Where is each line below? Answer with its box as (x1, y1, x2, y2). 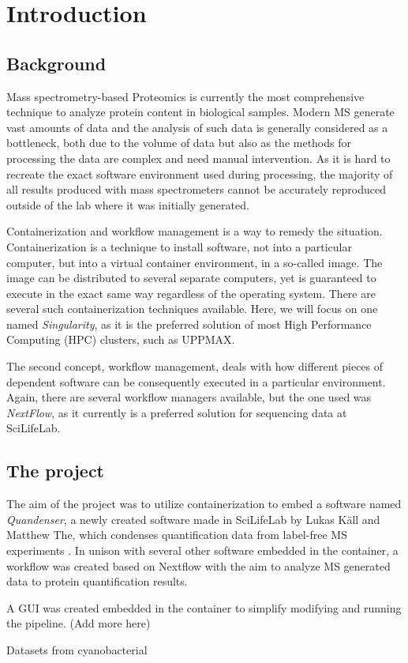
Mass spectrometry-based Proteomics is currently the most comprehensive (6, 88, 365, 104)
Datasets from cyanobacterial (6, 642, 148, 657)
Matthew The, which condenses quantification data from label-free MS (6, 526, 347, 543)
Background (6, 51, 107, 75)
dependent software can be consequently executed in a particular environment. (6, 373, 386, 390)
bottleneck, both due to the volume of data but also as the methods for (6, 134, 351, 151)
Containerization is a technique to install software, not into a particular (6, 238, 352, 254)
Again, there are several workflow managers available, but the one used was (6, 389, 372, 405)
